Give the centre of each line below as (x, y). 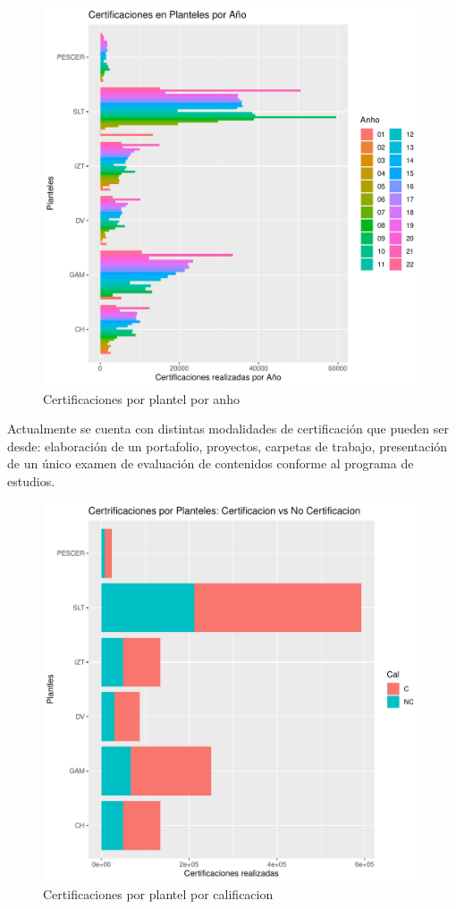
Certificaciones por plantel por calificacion (158, 894)
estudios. (31, 480)
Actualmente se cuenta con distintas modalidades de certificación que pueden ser (228, 429)
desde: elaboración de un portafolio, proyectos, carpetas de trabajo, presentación (228, 446)
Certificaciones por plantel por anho (141, 398)
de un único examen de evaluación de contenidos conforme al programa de (211, 463)
